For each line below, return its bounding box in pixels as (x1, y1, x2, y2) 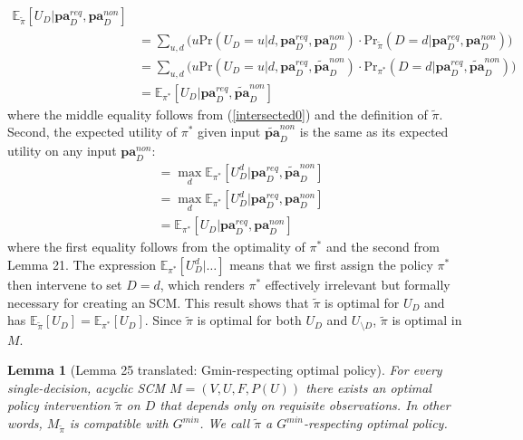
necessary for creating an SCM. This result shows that (7, 292, 309, 311)
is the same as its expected (299, 122, 449, 141)
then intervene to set (7, 275, 122, 294)
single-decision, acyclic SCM (7, 378, 165, 397)
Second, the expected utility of (7, 122, 178, 141)
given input (198, 122, 261, 141)
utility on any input (7, 141, 117, 160)
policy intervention (7, 396, 111, 415)
